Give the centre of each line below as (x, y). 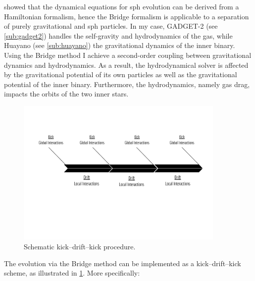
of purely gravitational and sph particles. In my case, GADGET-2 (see (111, 26)
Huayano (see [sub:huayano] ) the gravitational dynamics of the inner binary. (120, 45)
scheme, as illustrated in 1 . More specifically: (72, 273)
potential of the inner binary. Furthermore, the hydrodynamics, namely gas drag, (127, 84)
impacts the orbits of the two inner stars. (66, 94)
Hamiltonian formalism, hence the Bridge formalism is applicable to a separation (127, 16)
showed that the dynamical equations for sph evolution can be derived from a (122, 6)
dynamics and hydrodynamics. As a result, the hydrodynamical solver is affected (126, 65)
